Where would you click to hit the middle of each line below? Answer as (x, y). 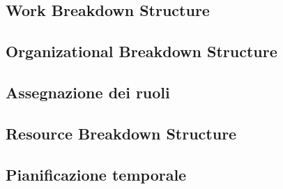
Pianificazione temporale (96, 174)
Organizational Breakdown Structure (141, 51)
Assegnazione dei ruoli (88, 92)
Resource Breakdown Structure (121, 133)
